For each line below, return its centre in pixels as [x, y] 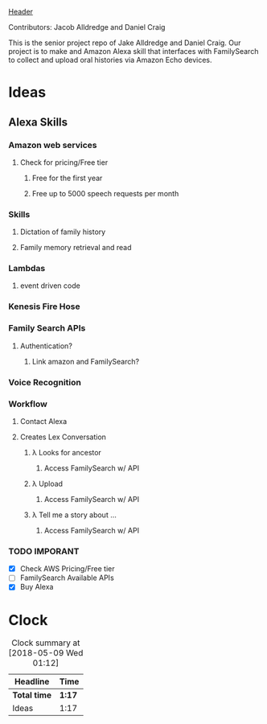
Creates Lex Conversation [63, 437]
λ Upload [47, 483]
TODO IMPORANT [44, 551]
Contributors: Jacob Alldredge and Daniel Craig [87, 27]
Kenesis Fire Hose [44, 306]
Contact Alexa [43, 421]
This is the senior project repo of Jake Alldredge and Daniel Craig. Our [125, 43]
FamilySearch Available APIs [67, 578]
